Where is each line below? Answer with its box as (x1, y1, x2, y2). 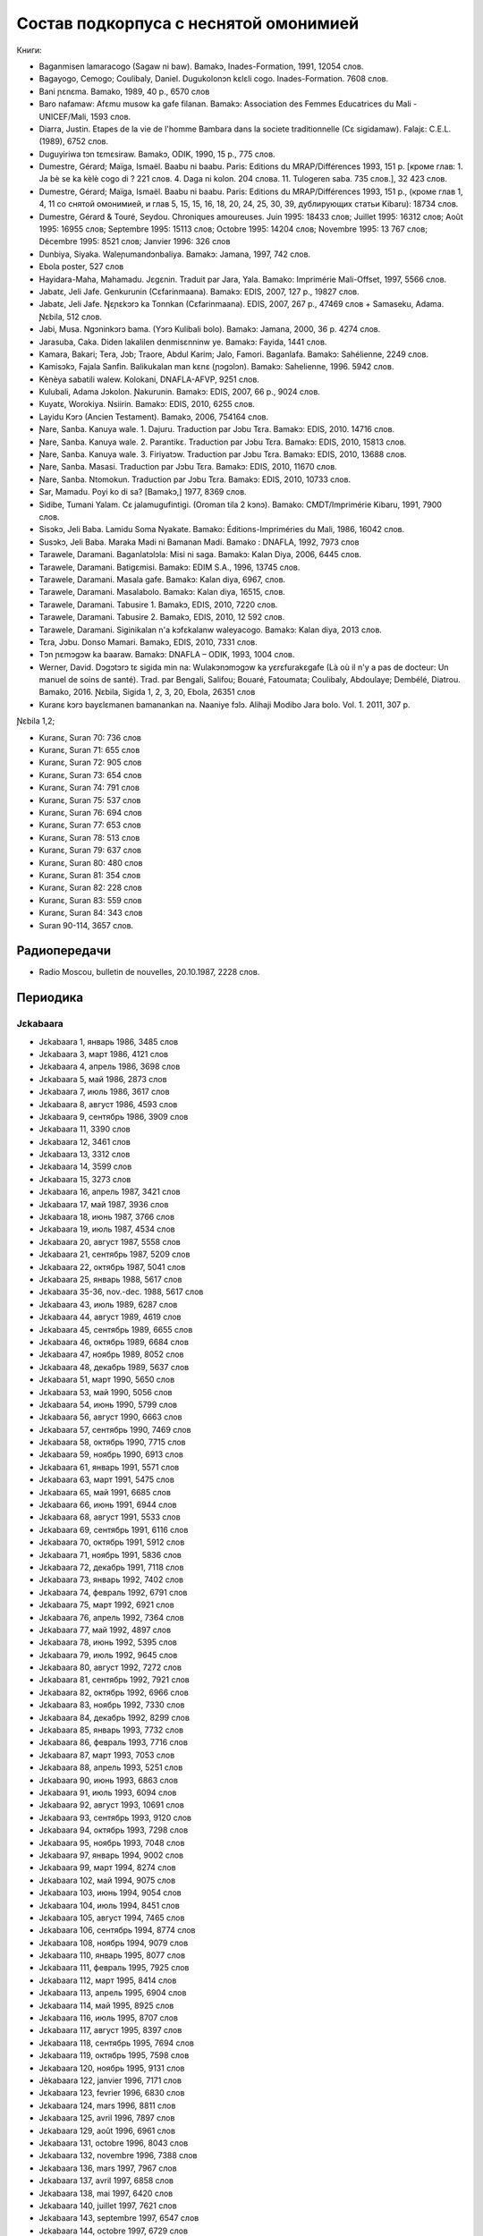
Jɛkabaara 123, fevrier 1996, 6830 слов (38, 2088, 185, 2098)
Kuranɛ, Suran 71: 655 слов (38, 745, 140, 756)
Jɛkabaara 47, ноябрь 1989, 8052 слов (38, 1349, 184, 1359)
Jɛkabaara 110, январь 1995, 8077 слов (38, 1950, 186, 1961)
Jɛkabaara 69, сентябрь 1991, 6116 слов (38, 1524, 189, 1535)
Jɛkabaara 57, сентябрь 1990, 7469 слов (38, 1424, 191, 1435)
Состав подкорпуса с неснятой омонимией (16, 13, 360, 33)
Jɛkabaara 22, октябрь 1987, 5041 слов (38, 1261, 186, 1272)
